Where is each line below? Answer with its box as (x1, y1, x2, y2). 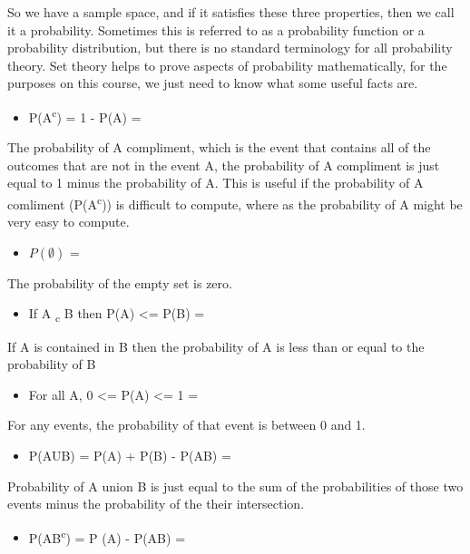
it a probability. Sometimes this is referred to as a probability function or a (7, 20, 425, 39)
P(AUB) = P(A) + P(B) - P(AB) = (28, 445, 231, 464)
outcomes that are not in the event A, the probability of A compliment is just (7, 155, 440, 174)
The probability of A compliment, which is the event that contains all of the (7, 138, 431, 157)
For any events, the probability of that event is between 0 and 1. (7, 415, 366, 434)
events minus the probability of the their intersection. (7, 494, 305, 513)
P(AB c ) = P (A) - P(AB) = (28, 525, 186, 547)
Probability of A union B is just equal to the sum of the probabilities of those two (7, 476, 464, 495)
